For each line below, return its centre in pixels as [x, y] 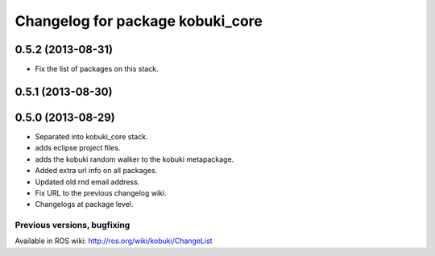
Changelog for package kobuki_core [139, 21]
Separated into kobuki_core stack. [91, 136]
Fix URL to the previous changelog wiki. [101, 192]
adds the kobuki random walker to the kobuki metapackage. [135, 159]
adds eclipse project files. [78, 148]
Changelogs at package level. [84, 204]
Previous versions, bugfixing [72, 225]
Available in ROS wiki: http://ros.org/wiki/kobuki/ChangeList [114, 241]
